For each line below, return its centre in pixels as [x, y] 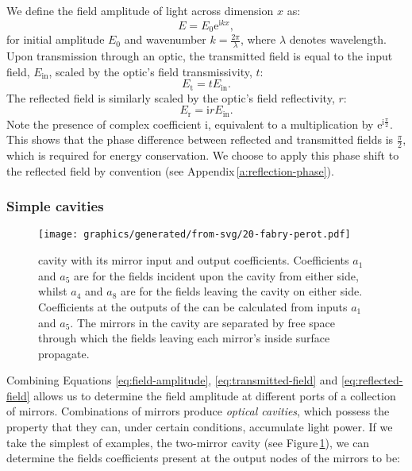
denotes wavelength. [338, 39]
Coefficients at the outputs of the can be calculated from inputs [193, 306]
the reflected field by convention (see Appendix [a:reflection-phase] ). [170, 170]
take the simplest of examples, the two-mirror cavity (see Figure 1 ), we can [188, 442]
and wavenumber [165, 39]
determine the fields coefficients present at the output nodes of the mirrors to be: [203, 458]
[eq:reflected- [372, 380]
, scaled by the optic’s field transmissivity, [150, 71]
